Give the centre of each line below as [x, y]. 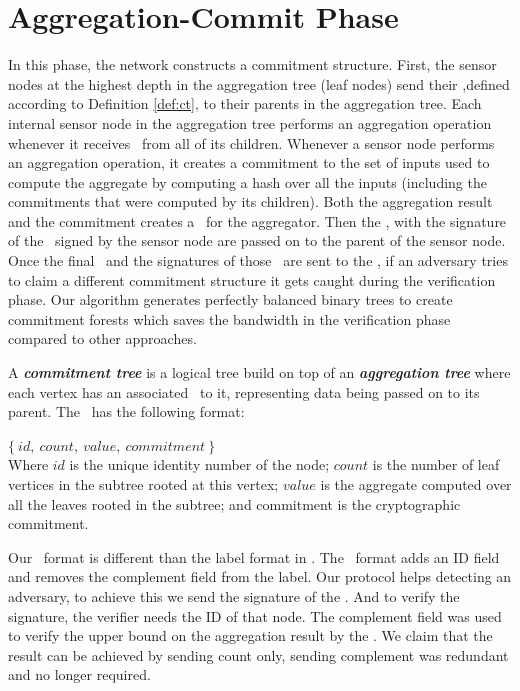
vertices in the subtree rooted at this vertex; [143, 484]
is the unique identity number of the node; [199, 464]
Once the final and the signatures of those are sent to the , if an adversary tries [258, 260]
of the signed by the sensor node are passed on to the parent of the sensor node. [257, 240]
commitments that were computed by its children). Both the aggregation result [250, 201]
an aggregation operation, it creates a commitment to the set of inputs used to [249, 162]
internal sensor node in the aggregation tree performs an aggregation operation [250, 122]
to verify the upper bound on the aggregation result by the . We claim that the [250, 635]
